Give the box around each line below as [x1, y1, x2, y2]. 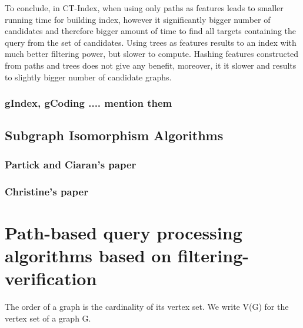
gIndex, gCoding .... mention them [5, 96, 172, 110]
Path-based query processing [5, 220, 242, 244]
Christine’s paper [5, 184, 88, 198]
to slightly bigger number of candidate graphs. [5, 70, 172, 83]
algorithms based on [5, 243, 172, 267]
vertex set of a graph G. [5, 312, 91, 324]
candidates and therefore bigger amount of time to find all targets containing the [5, 25, 296, 37]
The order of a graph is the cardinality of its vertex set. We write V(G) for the [5, 300, 289, 312]
